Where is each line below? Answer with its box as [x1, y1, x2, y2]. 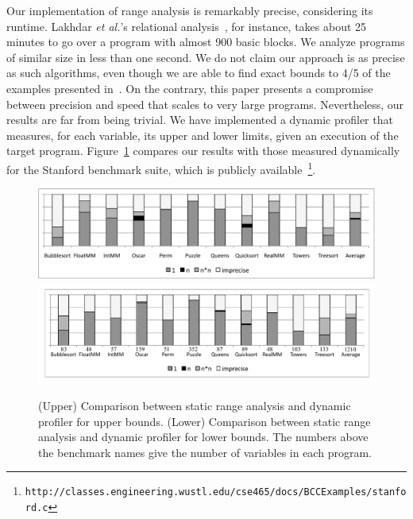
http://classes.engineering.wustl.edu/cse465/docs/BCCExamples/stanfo [25, 486, 407, 498]
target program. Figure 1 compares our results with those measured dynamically [6, 142, 400, 159]
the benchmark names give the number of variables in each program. [38, 443, 372, 460]
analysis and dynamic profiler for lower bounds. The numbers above [38, 428, 369, 445]
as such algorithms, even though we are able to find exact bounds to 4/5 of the [6, 64, 391, 81]
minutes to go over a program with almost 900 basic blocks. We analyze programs [6, 33, 405, 50]
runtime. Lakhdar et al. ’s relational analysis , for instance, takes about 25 [6, 17, 367, 34]
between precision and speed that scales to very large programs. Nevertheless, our [6, 95, 404, 112]
